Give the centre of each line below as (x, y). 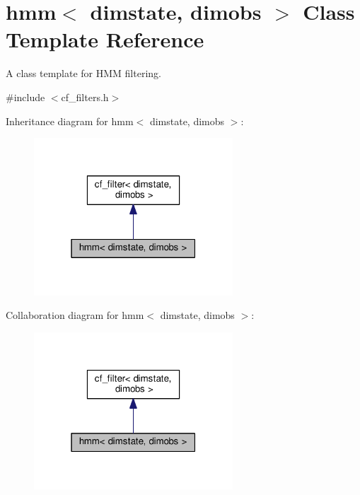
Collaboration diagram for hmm (75, 315)
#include (25, 97)
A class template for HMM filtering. (83, 73)
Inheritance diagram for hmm (70, 121)
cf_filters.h (85, 97)
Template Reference (105, 39)
